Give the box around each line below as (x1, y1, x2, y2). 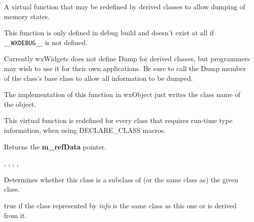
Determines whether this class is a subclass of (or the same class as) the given (4, 174, 238, 184)
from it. (4, 210, 27, 220)
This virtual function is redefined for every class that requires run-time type (4, 115, 233, 125)
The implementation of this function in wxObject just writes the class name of (4, 89, 241, 99)
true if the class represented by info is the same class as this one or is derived (4, 200, 237, 210)
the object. (4, 99, 36, 109)
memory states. (4, 11, 50, 21)
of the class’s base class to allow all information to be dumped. (4, 73, 193, 83)
